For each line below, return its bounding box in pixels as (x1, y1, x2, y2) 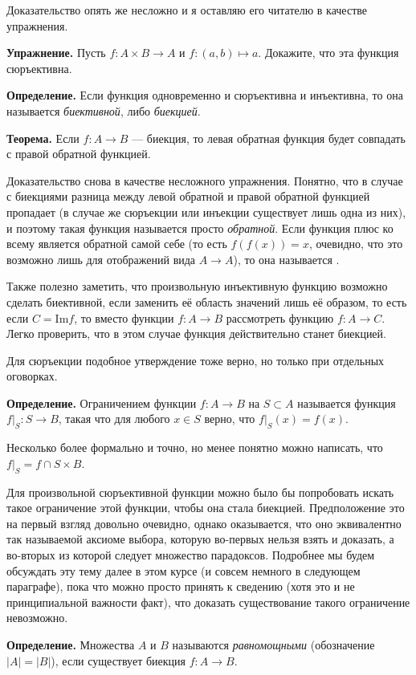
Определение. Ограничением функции (6, 394, 197, 411)
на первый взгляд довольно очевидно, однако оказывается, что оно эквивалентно (6, 514, 402, 531)
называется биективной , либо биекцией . (6, 102, 201, 119)
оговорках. (6, 368, 58, 384)
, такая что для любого (58, 410, 170, 427)
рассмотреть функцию (226, 309, 334, 326)
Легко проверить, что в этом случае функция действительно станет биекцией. (6, 325, 386, 342)
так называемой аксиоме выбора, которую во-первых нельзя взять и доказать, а (6, 531, 394, 547)
